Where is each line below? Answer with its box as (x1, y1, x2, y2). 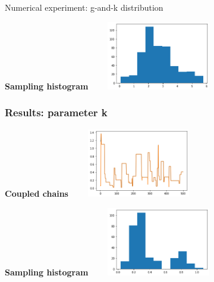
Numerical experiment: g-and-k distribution (5, 1, 163, 13)
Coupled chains (5, 187, 68, 200)
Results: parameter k (5, 105, 108, 120)
